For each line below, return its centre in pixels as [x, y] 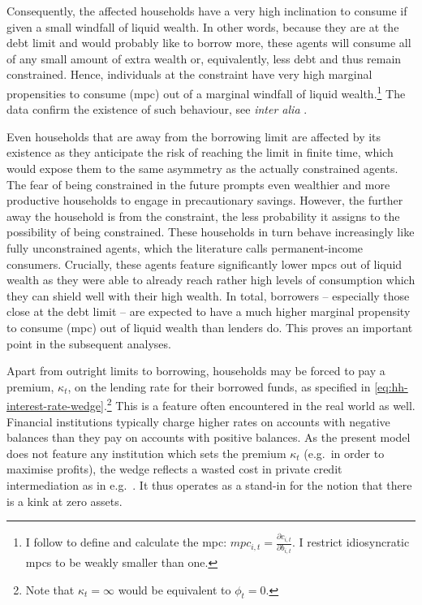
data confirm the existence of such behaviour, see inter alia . [157, 109]
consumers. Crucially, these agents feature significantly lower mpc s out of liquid [205, 264]
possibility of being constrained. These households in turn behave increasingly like [211, 232]
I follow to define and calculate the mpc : [126, 542]
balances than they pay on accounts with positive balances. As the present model [209, 437]
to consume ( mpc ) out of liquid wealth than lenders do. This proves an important [210, 327]
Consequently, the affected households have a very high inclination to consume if [207, 11]
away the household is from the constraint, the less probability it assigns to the [203, 216]
